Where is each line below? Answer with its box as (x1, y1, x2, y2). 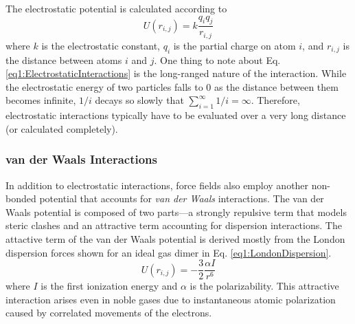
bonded (5, 191, 36, 206)
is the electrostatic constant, (41, 38, 160, 52)
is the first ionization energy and (41, 279, 178, 293)
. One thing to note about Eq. (154, 52, 281, 67)
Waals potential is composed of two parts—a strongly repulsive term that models (5, 204, 347, 219)
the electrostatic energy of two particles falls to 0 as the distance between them (5, 79, 339, 94)
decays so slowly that (95, 93, 184, 107)
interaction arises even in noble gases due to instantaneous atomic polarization (5, 292, 336, 306)
